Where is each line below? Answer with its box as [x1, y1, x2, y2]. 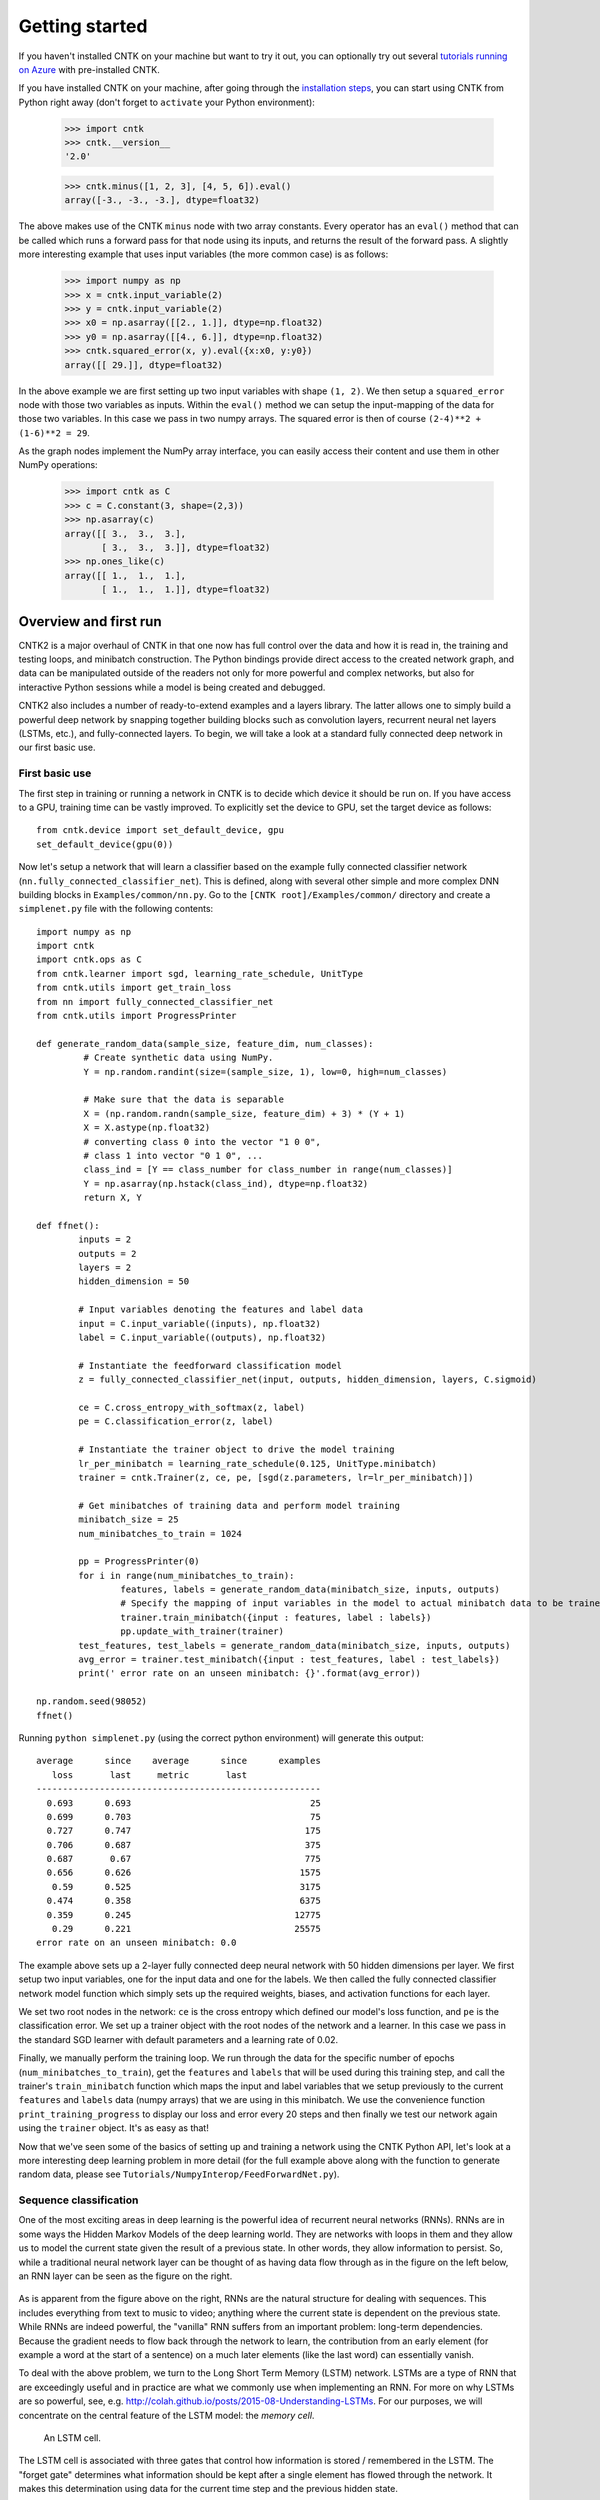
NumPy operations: [18, 459, 99, 471]
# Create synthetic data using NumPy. [83, 1052, 274, 1064]
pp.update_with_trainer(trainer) [120, 1626, 285, 1637]
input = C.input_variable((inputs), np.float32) [78, 1318, 322, 1329]
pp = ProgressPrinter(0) [78, 1556, 200, 1567]
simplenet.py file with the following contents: [18, 903, 214, 915]
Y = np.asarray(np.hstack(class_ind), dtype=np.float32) [83, 1178, 369, 1189]
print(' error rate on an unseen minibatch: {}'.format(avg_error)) [78, 1668, 422, 1679]
